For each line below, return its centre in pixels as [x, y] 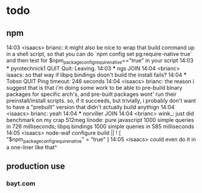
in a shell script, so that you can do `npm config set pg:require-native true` [99, 54]
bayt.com [21, 183]
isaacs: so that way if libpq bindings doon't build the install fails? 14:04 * [96, 75]
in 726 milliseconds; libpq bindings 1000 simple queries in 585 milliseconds [100, 126]
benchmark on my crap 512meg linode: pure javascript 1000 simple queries [100, 120]
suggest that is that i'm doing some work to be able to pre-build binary [94, 87]
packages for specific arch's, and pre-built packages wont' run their [92, 94]
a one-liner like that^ [32, 147]
